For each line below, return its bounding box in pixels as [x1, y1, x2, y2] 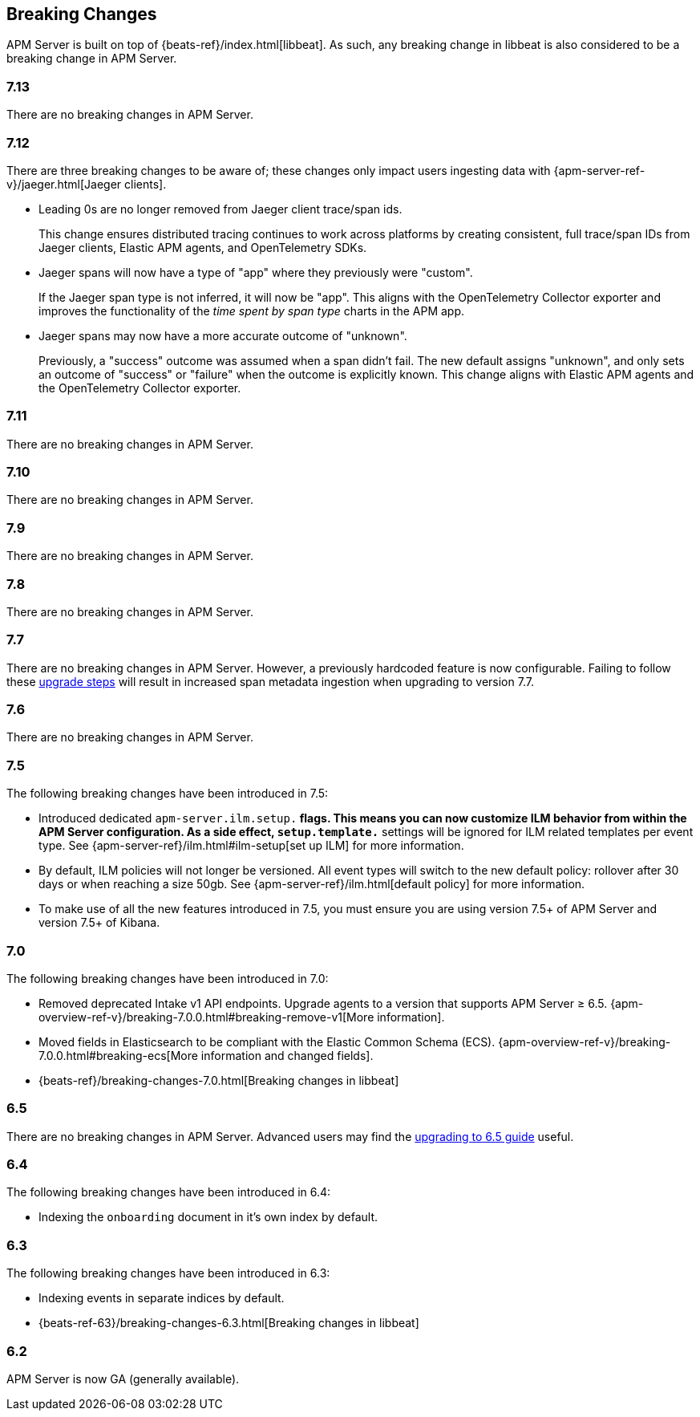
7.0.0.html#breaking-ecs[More [38, 1048, 198, 1062]
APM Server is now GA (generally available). [6, 1371, 240, 1386]
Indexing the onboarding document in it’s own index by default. [38, 1210, 378, 1224]
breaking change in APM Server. [6, 51, 177, 66]
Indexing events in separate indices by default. [38, 1291, 285, 1305]
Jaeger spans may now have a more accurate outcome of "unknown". [38, 328, 407, 343]
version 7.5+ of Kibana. [38, 916, 160, 930]
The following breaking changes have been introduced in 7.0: [6, 971, 329, 985]
